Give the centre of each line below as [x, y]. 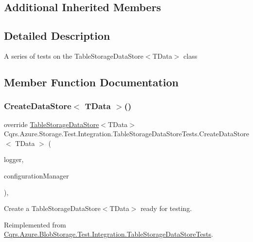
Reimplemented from [35, 224]
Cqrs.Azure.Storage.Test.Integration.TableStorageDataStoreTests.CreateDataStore [126, 134]
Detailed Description [57, 36]
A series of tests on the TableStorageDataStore [74, 56]
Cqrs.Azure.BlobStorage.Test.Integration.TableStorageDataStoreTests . [108, 234]
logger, [14, 159]
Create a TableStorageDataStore [52, 208]
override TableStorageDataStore [52, 124]
